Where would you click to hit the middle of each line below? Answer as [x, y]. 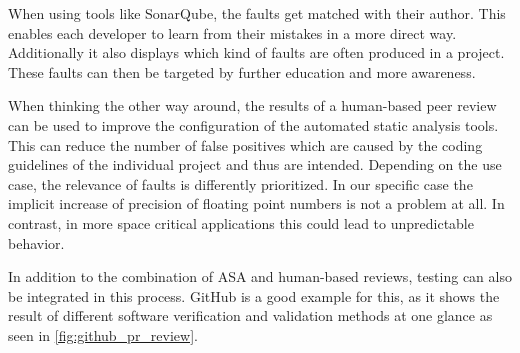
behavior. [36, 242]
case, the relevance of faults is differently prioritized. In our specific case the [240, 183]
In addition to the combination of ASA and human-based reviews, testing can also [260, 276]
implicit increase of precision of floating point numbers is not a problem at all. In [256, 203]
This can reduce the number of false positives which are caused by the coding [245, 144]
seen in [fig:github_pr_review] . [103, 334]
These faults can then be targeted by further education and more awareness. [242, 71]
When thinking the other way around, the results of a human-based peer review [252, 105]
